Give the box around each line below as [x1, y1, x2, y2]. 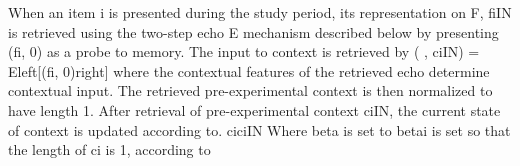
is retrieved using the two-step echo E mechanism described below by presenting [8, 21, 499, 42]
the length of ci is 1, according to [8, 139, 211, 160]
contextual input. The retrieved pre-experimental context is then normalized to [8, 80, 493, 101]
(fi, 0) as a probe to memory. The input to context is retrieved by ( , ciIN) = [8, 41, 480, 62]
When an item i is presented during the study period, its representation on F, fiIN [8, 2, 512, 22]
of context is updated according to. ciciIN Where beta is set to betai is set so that [8, 119, 511, 140]
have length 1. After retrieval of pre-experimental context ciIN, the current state [8, 99, 501, 120]
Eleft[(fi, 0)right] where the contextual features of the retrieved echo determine [8, 60, 490, 81]
